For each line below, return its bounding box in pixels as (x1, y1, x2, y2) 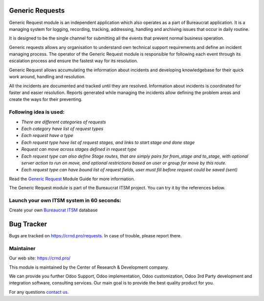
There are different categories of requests (21, 119, 106, 125)
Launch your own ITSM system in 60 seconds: (9, 197, 122, 204)
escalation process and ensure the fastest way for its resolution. (9, 58, 138, 64)
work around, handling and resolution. (9, 74, 86, 80)
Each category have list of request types (21, 125, 104, 132)
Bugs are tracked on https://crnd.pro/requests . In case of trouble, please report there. (9, 233, 182, 239)
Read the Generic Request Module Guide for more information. (9, 176, 135, 182)
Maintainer (9, 245, 36, 252)
